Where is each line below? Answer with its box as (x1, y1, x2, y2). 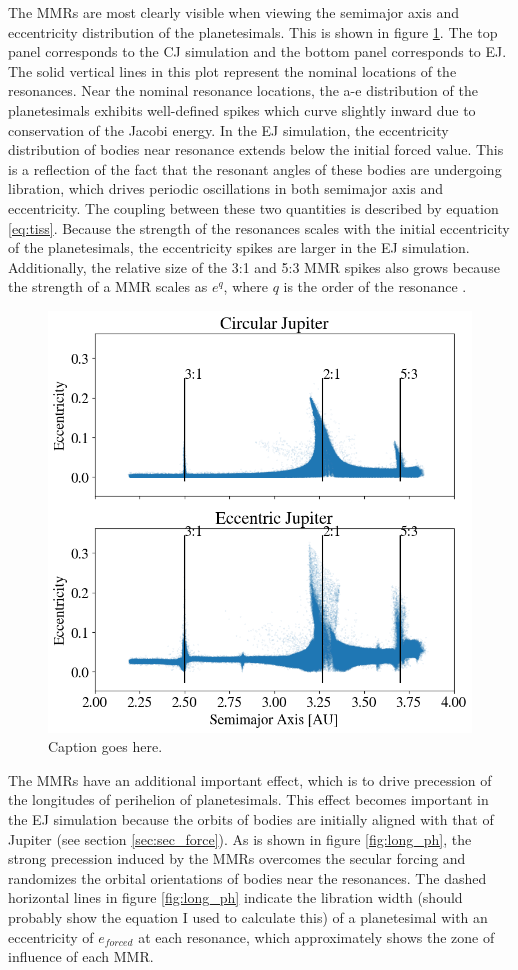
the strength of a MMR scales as (8, 276, 208, 297)
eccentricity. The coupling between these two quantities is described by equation (8, 197, 499, 218)
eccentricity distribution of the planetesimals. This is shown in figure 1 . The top (8, 21, 498, 42)
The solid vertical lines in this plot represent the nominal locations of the (8, 60, 457, 81)
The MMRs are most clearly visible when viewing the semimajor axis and (8, 2, 459, 22)
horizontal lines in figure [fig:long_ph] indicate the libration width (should (8, 887, 463, 908)
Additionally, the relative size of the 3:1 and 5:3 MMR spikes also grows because (8, 256, 500, 277)
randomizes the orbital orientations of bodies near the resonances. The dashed (8, 867, 487, 888)
